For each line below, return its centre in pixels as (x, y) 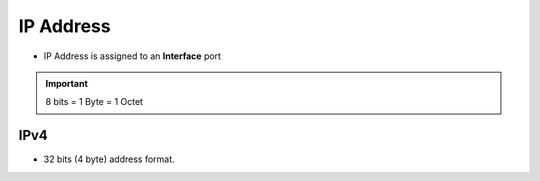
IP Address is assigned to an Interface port (132, 56)
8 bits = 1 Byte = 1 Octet (94, 102)
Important (67, 83)
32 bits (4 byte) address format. (109, 159)
